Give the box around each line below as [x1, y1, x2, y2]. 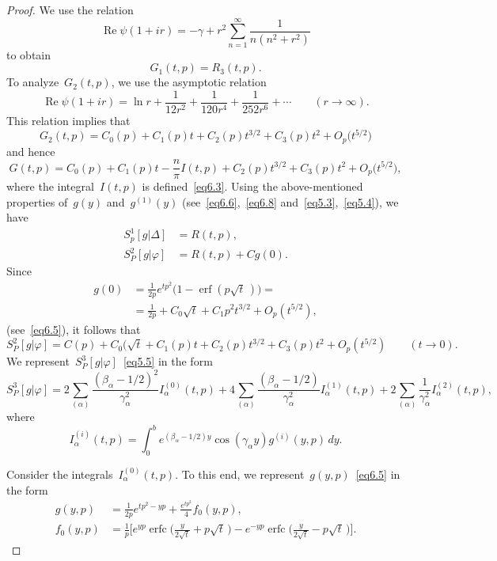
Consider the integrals [6, 465, 113, 482]
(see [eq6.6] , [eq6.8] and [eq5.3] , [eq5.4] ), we [181, 193, 399, 210]
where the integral [6, 178, 94, 195]
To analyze [6, 74, 59, 90]
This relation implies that [6, 112, 131, 128]
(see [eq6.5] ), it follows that [6, 320, 141, 337]
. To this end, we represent [175, 465, 305, 482]
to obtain [6, 46, 51, 63]
